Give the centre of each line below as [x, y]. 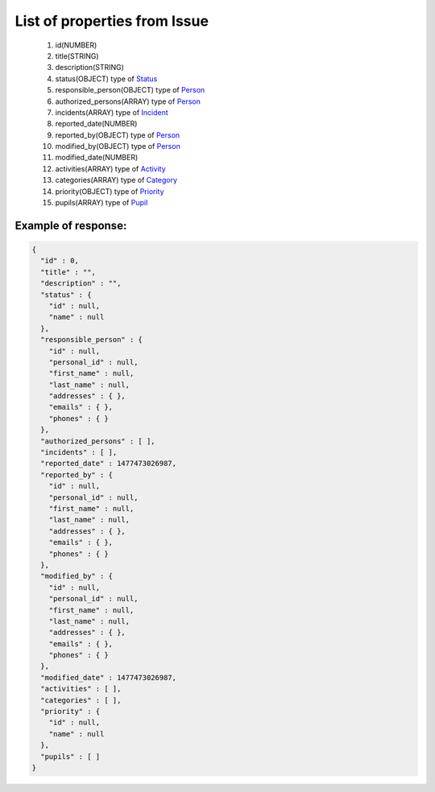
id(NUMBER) [76, 45]
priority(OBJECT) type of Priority [110, 191]
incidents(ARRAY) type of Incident [112, 112]
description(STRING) [90, 68]
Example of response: [71, 225]
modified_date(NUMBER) [97, 158]
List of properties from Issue [112, 21]
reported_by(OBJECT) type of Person [118, 135]
